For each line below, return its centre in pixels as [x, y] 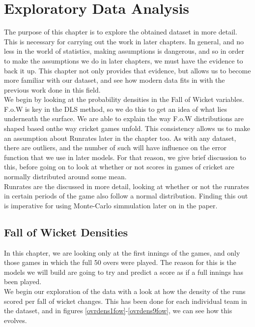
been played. [23, 281]
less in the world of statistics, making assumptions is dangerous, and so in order [124, 51]
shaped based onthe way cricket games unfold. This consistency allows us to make [127, 128]
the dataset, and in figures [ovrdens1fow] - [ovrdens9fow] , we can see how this [118, 311]
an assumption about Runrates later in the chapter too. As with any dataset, [120, 138]
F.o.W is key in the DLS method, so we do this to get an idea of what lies [115, 109]
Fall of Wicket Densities [66, 232]
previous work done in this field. [52, 89]
